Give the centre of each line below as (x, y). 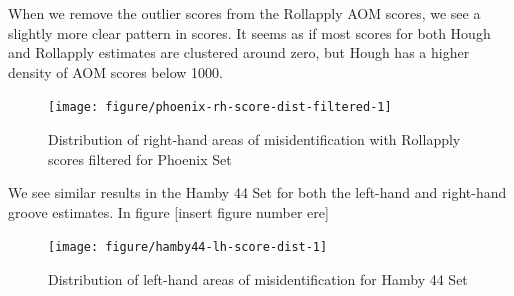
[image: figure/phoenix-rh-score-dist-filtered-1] (220, 107)
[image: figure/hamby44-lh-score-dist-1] (188, 247)
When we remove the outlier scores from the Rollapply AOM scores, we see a (244, 13)
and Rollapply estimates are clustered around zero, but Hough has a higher (239, 52)
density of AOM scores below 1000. (115, 71)
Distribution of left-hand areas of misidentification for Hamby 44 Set (258, 279)
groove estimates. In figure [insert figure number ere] (168, 211)
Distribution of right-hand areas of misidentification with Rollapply (254, 139)
